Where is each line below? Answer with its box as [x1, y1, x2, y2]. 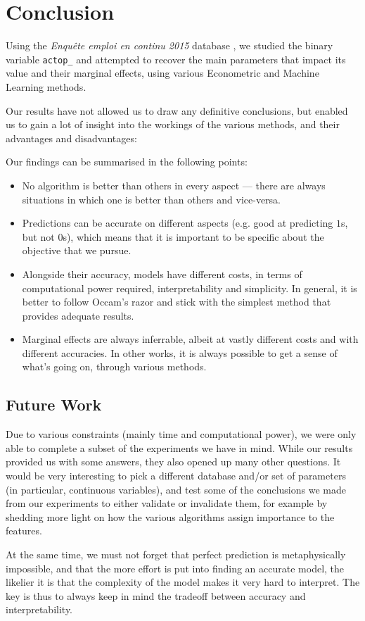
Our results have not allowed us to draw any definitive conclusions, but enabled [6, 103, 348, 118]
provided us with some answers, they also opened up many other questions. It [6, 454, 341, 469]
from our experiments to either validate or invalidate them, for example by [6, 496, 328, 510]
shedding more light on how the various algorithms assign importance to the [6, 509, 335, 524]
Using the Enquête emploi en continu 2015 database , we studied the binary [6, 38, 333, 53]
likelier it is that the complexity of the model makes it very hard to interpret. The [6, 575, 360, 589]
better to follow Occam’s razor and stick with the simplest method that [22, 294, 331, 309]
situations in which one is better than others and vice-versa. [22, 192, 281, 206]
